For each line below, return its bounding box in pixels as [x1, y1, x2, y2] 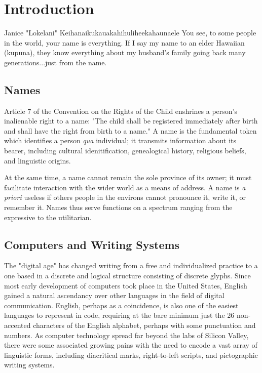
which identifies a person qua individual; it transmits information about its [4, 135, 237, 146]
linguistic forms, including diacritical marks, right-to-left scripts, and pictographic [4, 349, 258, 360]
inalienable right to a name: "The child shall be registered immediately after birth [4, 115, 258, 126]
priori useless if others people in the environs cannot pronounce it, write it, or [4, 192, 246, 202]
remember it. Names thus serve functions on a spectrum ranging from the [4, 202, 233, 213]
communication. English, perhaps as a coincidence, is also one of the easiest [4, 300, 239, 310]
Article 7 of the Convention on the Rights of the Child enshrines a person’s [4, 105, 237, 116]
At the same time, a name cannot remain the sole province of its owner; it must [4, 172, 252, 183]
